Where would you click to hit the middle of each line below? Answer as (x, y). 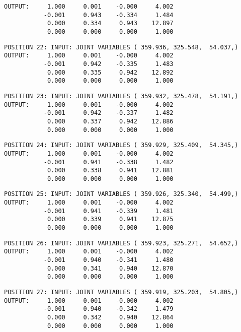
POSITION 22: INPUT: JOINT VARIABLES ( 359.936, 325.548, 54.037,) (121, 47)
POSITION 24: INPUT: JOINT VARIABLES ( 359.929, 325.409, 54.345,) (121, 145)
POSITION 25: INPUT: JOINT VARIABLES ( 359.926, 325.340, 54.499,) (121, 194)
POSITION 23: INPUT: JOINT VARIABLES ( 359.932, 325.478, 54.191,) (121, 96)
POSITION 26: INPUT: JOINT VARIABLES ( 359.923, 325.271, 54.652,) (121, 243)
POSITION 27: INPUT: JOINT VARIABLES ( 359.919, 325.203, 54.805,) (121, 292)
